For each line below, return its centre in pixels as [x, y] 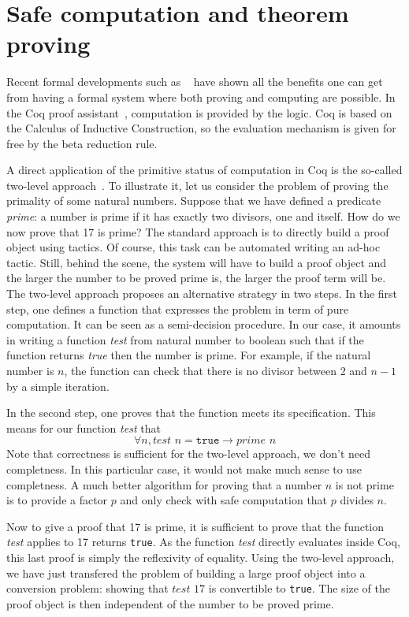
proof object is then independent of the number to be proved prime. [170, 603]
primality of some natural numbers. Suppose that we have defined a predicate [194, 201]
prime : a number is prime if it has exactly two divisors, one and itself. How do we [203, 216]
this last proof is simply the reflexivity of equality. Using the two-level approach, [201, 557]
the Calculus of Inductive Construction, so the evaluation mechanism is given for [201, 128]
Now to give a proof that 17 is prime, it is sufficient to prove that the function [195, 526]
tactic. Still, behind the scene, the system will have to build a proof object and [197, 262]
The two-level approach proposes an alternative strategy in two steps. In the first [202, 294]
